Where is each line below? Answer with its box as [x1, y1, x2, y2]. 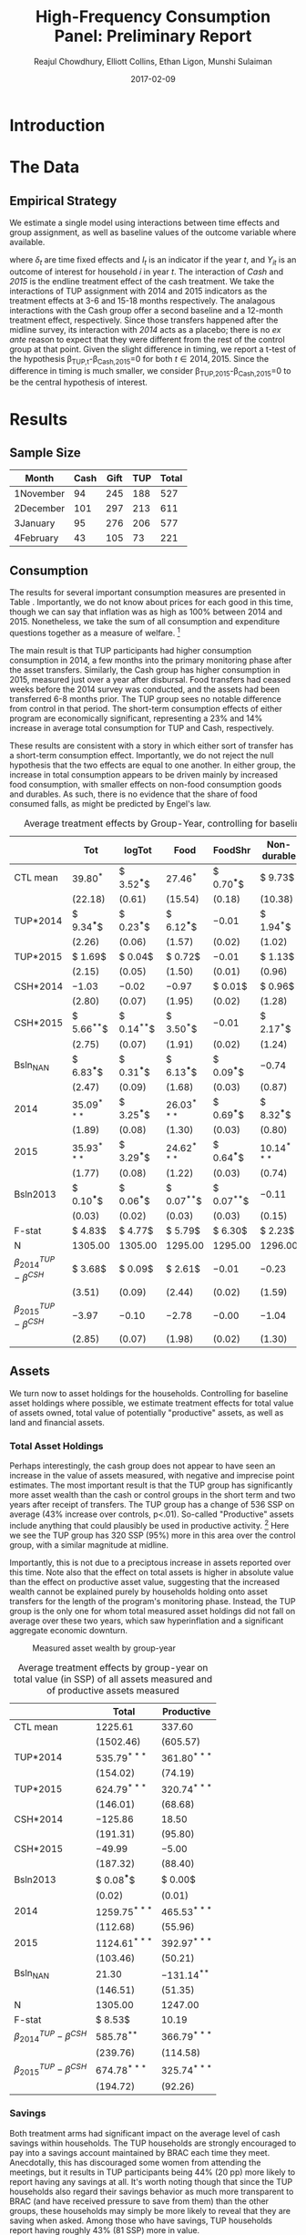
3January [14, 517, 56, 530]
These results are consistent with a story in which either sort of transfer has [9, 740, 294, 751]
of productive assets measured [46, 1684, 180, 1696]
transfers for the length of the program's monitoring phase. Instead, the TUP [9, 1595, 296, 1606]
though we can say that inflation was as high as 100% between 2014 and [9, 606, 283, 617]
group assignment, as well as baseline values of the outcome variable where [9, 226, 297, 238]
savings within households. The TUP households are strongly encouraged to [9, 2137, 297, 2148]
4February [14, 531, 59, 544]
